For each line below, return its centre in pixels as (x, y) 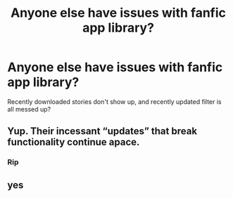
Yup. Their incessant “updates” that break (102, 131)
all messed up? (29, 109)
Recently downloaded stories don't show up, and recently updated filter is (114, 101)
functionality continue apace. (74, 142)
